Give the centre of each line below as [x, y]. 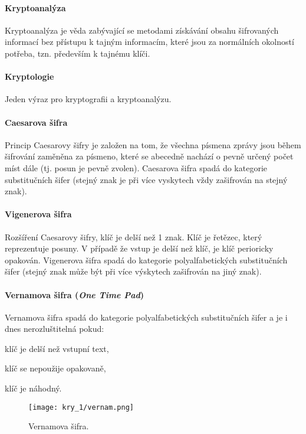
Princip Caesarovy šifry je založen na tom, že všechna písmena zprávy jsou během [153, 144]
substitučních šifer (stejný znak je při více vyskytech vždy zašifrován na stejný [146, 179]
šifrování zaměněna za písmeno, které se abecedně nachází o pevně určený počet [149, 156]
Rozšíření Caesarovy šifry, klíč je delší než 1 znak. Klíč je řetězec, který [134, 236]
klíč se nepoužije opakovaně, [55, 368]
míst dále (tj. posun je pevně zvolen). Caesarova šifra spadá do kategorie [136, 167]
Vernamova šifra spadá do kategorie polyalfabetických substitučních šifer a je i [146, 317]
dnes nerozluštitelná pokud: [55, 329]
